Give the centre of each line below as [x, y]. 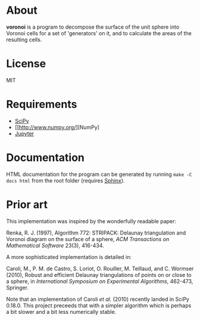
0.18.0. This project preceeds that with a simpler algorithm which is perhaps [99, 305]
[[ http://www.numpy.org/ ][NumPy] [57, 127]
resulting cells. [24, 39]
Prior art [27, 204]
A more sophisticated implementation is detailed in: [69, 257]
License [26, 64]
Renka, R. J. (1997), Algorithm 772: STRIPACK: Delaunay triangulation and [96, 233]
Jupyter [24, 133]
